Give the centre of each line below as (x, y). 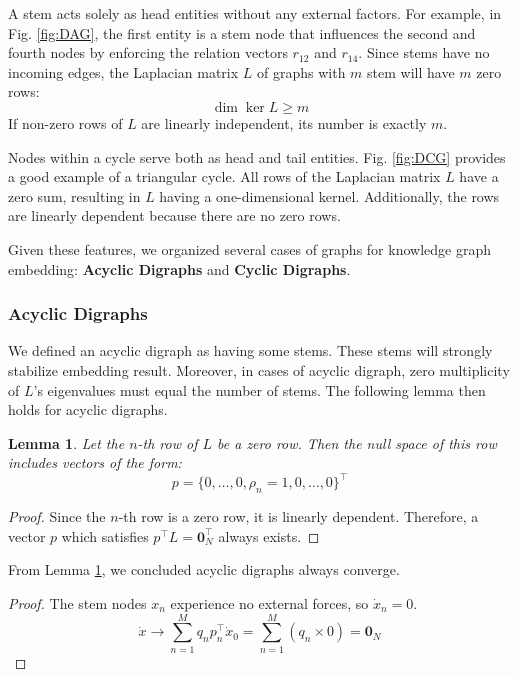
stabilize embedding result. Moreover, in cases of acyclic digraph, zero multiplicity (259, 369)
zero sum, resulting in (74, 195)
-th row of (167, 442)
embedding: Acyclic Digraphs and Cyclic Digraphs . (179, 268)
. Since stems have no (424, 52)
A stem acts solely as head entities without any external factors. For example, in (255, 13)
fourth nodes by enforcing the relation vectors (148, 52)
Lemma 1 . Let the (66, 442)
